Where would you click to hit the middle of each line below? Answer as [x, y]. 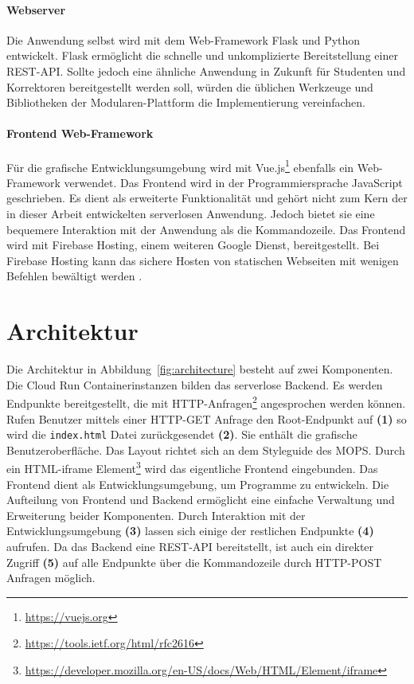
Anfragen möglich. [51, 578]
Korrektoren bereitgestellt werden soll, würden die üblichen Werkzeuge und [190, 86]
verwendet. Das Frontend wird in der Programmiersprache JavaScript [233, 182]
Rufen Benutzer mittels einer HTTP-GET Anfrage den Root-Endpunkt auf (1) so [207, 418]
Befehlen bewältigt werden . [74, 276]
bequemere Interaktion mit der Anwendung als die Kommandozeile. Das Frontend [206, 229]
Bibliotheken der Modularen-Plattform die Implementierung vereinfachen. [186, 102]
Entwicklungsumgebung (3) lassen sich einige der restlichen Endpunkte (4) [190, 531]
